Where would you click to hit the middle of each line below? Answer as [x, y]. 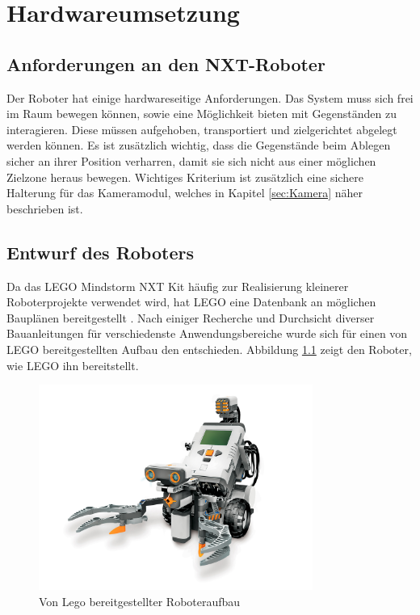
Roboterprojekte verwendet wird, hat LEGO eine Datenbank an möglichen [191, 302]
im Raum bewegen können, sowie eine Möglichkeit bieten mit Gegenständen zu [202, 114]
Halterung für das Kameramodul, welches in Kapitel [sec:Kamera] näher [185, 193]
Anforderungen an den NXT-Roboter [166, 63]
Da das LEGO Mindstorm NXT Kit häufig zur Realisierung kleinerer [178, 286]
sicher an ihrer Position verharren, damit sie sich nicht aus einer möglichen [191, 160]
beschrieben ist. [45, 208]
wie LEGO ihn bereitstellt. [73, 365]
